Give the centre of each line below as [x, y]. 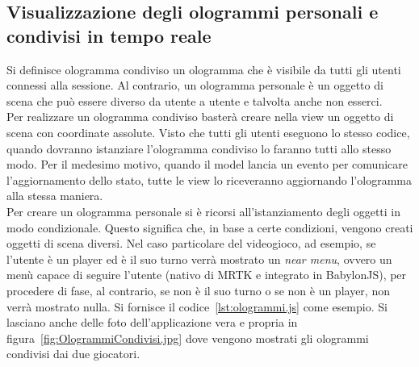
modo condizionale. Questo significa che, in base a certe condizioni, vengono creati [210, 227]
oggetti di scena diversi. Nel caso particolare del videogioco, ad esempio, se [191, 243]
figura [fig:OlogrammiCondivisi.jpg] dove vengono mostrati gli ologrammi [188, 338]
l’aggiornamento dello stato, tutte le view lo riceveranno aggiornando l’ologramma [209, 179]
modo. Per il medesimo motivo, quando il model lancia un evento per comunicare [207, 164]
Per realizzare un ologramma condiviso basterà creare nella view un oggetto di [200, 117]
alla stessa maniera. [55, 196]
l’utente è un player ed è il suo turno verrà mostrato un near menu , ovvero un [199, 259]
